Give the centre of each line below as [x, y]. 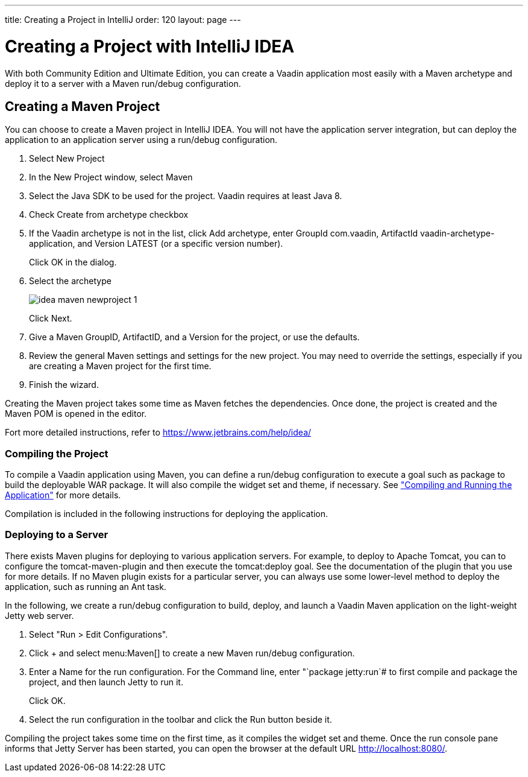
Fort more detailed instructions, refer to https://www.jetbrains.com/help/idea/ [158, 433]
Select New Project [67, 159]
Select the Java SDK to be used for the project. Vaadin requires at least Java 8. [186, 196]
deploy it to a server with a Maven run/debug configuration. [123, 83]
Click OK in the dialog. [73, 262]
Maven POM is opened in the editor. [76, 414]
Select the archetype [70, 281]
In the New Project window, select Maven [111, 177]
